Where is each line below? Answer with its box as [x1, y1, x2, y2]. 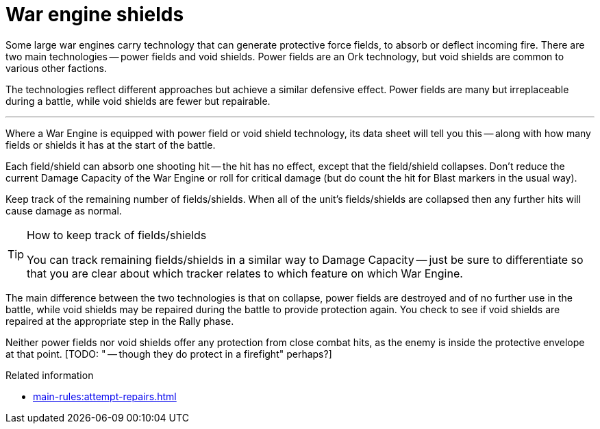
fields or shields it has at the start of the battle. [5, 138, 216, 151]
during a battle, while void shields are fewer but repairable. [5, 95, 271, 107]
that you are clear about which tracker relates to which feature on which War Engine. [27, 266, 463, 280]
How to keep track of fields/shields [27, 228, 207, 242]
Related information [5, 369, 94, 381]
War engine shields [5, 3, 184, 26]
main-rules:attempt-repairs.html [33, 390, 177, 402]
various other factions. [5, 62, 107, 74]
